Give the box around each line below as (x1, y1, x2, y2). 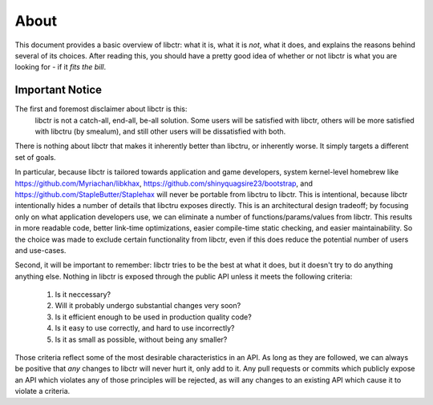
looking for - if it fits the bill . (14, 62, 107, 72)
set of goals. (14, 152, 56, 162)
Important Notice (14, 83, 102, 97)
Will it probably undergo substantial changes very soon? (55, 301, 241, 311)
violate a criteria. (14, 387, 71, 396)
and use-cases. (14, 245, 67, 255)
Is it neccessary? (55, 290, 111, 299)
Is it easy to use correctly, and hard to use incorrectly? (55, 323, 235, 333)
